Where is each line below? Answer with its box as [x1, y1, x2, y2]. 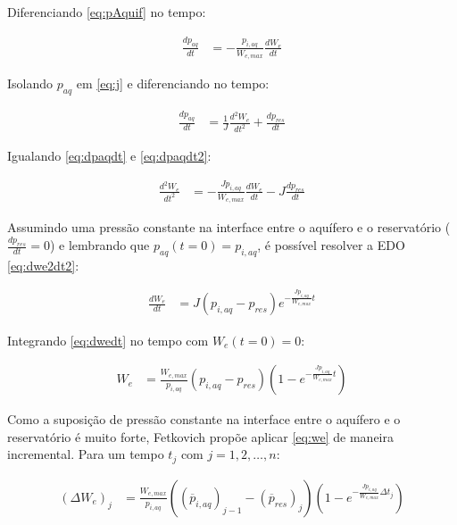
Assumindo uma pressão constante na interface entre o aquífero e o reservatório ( [7, 218, 451, 237]
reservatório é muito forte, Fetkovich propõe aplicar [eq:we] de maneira [7, 427, 394, 446]
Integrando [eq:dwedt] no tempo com [7, 330, 209, 349]
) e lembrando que [49, 236, 150, 254]
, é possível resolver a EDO [257, 236, 405, 254]
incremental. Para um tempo [7, 445, 164, 463]
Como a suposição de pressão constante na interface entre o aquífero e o [7, 410, 401, 429]
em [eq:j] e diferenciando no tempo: [76, 74, 270, 93]
